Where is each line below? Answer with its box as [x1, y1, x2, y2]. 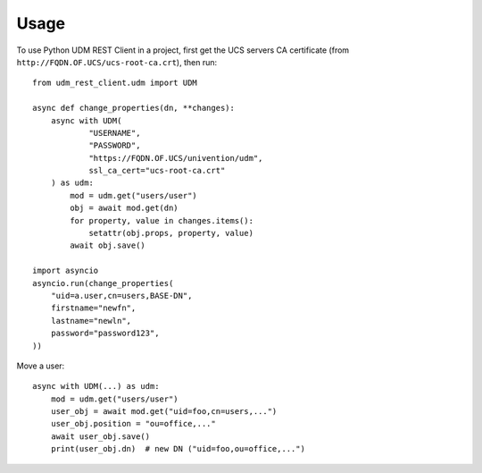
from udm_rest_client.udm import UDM [32, 78, 198, 89]
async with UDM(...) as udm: [32, 381, 160, 392]
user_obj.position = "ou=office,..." [50, 418, 216, 429]
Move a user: [16, 360, 65, 371]
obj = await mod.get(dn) [70, 203, 179, 214]
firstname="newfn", [50, 303, 137, 313]
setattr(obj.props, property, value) [88, 228, 254, 239]
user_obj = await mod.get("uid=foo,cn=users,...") [50, 407, 278, 417]
